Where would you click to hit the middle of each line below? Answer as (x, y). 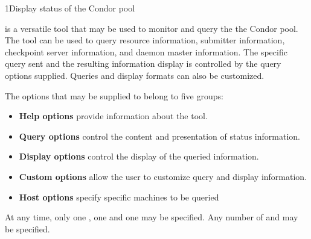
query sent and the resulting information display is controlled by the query (143, 64)
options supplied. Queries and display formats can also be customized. (135, 75)
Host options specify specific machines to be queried (119, 197)
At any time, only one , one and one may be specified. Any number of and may (152, 217)
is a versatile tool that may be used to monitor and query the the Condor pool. (152, 28)
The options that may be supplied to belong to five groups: (114, 95)
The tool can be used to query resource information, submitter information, (145, 40)
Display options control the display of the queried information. (139, 156)
